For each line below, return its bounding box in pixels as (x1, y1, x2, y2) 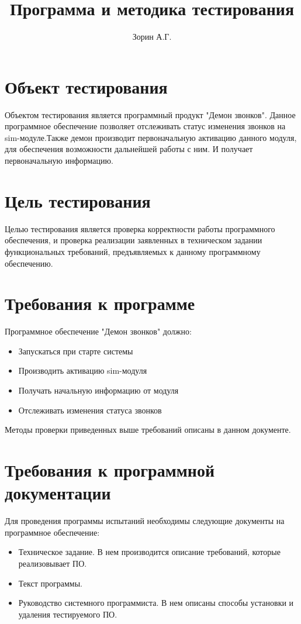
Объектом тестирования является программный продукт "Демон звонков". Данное (5, 108, 296, 120)
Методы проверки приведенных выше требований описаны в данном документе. (5, 423, 291, 436)
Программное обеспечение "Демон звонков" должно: (5, 325, 192, 337)
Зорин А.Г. (132, 30, 172, 43)
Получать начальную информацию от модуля (18, 384, 179, 397)
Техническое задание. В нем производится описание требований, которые (18, 546, 281, 558)
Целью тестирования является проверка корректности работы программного (5, 222, 275, 235)
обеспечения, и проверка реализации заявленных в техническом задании (5, 234, 262, 246)
